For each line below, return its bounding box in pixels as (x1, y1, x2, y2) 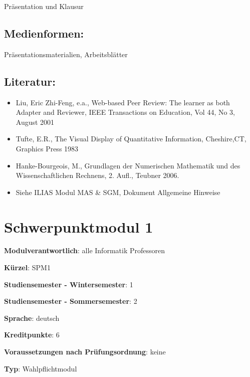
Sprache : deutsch (4, 312, 60, 323)
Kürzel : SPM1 (4, 262, 51, 273)
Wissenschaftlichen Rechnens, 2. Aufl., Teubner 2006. (16, 170, 179, 180)
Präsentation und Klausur (4, 1, 84, 11)
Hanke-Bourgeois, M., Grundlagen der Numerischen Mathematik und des (16, 160, 240, 170)
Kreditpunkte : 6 (4, 329, 60, 340)
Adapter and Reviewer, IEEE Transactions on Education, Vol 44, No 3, (16, 107, 235, 117)
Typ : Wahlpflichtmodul (4, 363, 77, 373)
